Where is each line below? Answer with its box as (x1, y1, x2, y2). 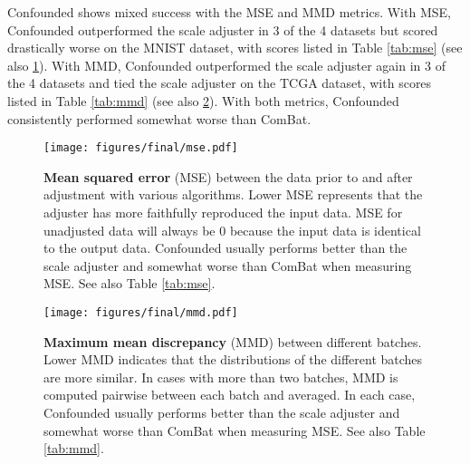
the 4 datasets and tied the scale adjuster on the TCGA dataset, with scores (7, 73, 432, 92)
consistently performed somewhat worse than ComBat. (7, 109, 312, 128)
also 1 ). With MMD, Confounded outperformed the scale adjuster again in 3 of (7, 55, 446, 74)
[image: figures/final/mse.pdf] (43, 141, 238, 155)
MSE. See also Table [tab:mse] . (43, 274, 216, 293)
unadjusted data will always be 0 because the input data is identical (43, 220, 421, 239)
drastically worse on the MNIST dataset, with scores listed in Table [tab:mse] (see (7, 38, 463, 57)
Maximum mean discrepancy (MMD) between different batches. (43, 332, 422, 351)
